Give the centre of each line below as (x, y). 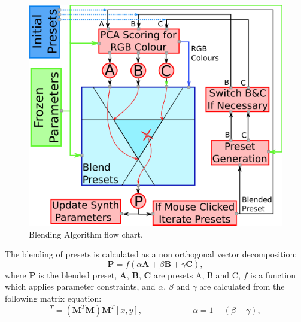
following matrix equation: (53, 298)
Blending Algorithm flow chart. (86, 234)
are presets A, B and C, (197, 274)
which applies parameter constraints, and (80, 286)
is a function (273, 274)
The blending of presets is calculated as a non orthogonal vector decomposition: (151, 254)
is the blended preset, (78, 274)
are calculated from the (242, 286)
